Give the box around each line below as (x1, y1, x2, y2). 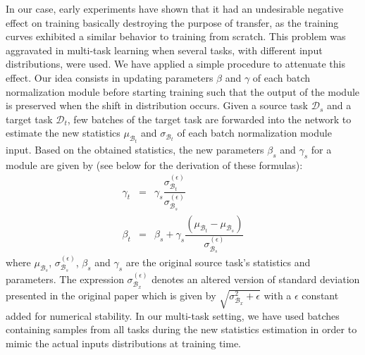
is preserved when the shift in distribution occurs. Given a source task (6, 98, 309, 113)
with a (264, 287, 292, 302)
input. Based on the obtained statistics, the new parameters (6, 142, 264, 156)
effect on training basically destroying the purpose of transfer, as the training (6, 15, 339, 30)
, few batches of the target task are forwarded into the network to (67, 111, 352, 126)
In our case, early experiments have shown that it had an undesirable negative (6, 1, 344, 15)
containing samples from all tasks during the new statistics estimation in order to (6, 322, 357, 337)
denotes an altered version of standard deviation (151, 271, 360, 286)
